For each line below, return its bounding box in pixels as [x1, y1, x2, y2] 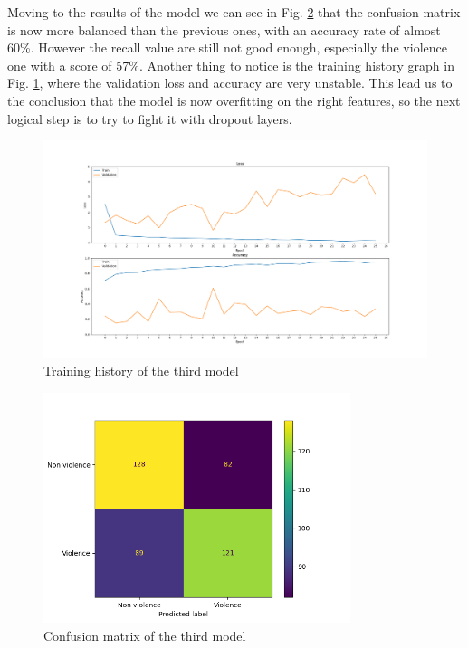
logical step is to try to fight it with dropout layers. [7, 109, 292, 128]
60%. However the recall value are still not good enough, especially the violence [7, 38, 447, 57]
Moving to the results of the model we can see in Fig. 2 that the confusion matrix [7, 3, 461, 21]
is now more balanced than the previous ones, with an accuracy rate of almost [7, 20, 441, 39]
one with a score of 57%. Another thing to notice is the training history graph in [7, 55, 454, 74]
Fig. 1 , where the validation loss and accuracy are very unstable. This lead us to [7, 73, 453, 92]
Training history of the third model [43, 361, 239, 380]
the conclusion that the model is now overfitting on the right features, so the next [7, 91, 461, 110]
